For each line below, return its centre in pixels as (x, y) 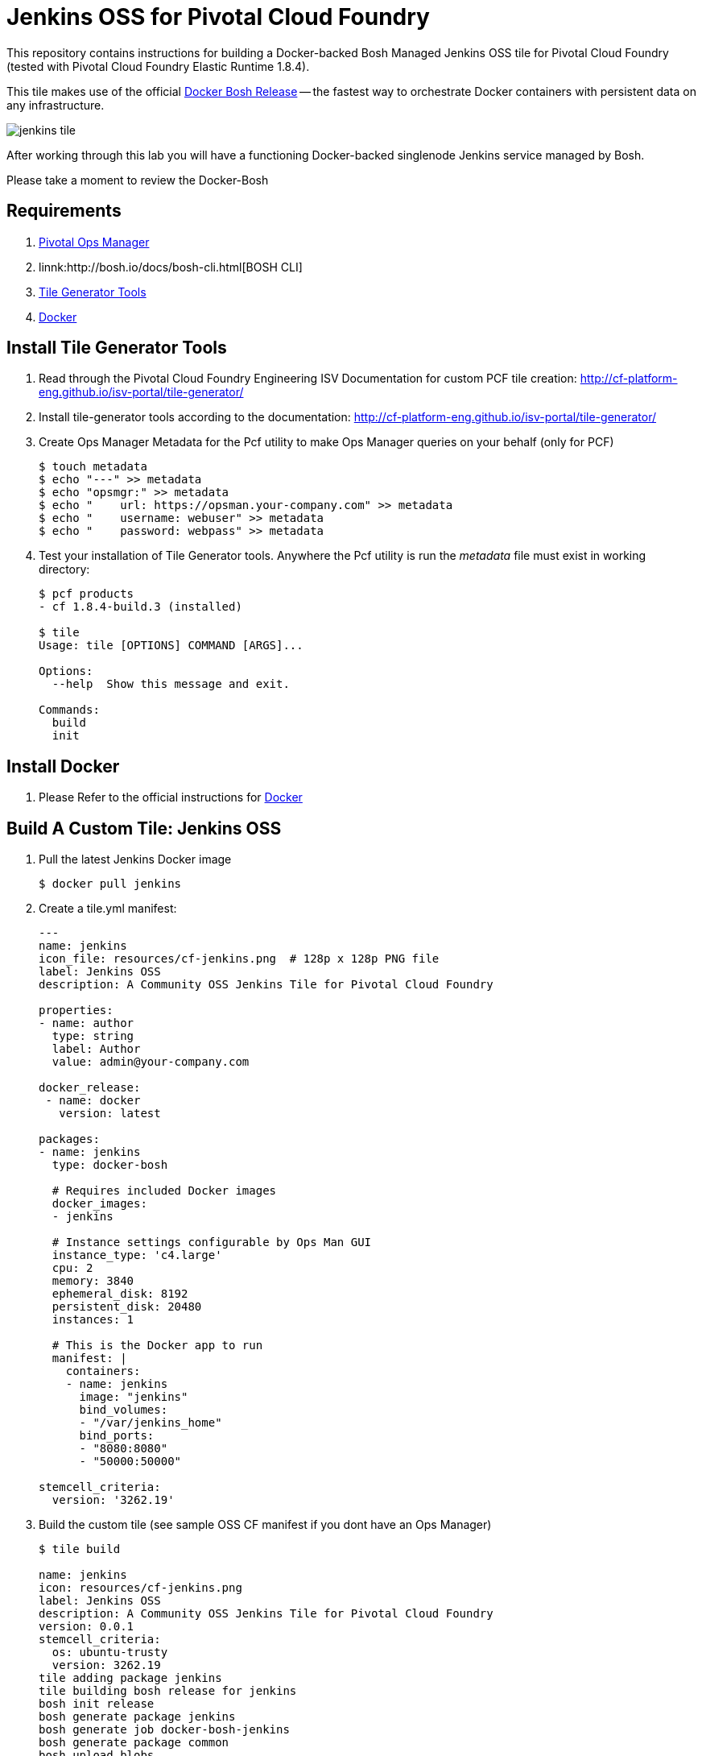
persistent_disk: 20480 (127, 1307)
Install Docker (63, 766)
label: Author (96, 1049)
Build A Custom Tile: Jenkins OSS (144, 828)
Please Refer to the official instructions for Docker (171, 797)
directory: (64, 569)
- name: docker (93, 1101)
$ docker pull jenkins (110, 884)
